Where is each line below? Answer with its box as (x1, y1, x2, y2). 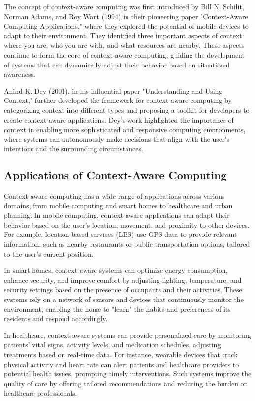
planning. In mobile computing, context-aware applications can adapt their (4, 210, 230, 220)
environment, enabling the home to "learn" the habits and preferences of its (4, 303, 231, 314)
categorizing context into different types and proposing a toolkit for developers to (4, 104, 250, 115)
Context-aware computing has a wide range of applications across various (4, 191, 225, 201)
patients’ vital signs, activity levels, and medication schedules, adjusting (4, 339, 221, 350)
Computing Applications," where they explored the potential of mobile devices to (4, 21, 249, 31)
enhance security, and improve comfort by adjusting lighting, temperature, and (4, 274, 242, 285)
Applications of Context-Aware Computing (4, 167, 227, 183)
